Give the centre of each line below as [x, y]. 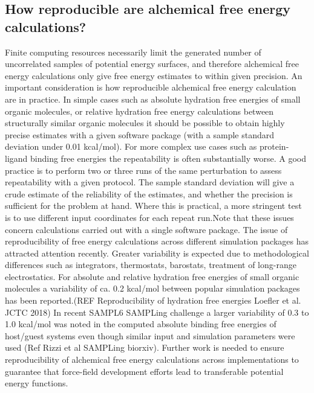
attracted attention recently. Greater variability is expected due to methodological [157, 253]
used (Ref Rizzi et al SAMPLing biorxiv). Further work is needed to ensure [145, 347]
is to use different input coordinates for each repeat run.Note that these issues [149, 217]
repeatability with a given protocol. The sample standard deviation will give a [150, 182]
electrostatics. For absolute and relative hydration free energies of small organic [152, 276]
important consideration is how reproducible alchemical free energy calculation [151, 87]
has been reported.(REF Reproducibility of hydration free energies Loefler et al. [153, 300]
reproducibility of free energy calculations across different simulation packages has [157, 241]
